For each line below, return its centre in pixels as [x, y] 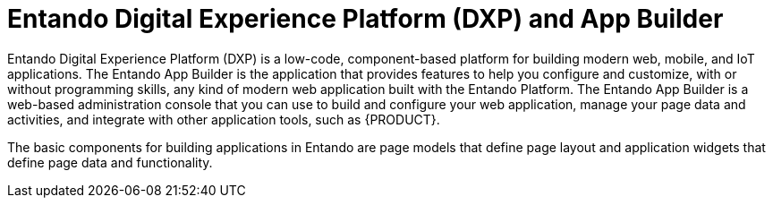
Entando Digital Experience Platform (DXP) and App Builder [365, 19]
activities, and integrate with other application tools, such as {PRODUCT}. [224, 119]
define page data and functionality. [110, 162]
